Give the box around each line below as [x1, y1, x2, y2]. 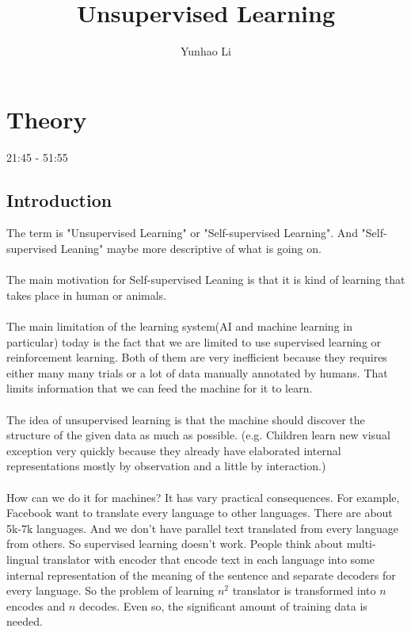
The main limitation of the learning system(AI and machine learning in [6, 318, 352, 335]
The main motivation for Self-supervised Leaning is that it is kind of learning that [6, 271, 405, 288]
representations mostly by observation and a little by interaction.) [6, 458, 326, 474]
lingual [6, 550, 40, 567]
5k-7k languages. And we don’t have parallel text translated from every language [6, 519, 398, 536]
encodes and [6, 597, 66, 614]
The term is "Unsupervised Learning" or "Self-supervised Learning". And [6, 224, 358, 241]
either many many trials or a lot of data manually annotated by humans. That [6, 364, 388, 381]
